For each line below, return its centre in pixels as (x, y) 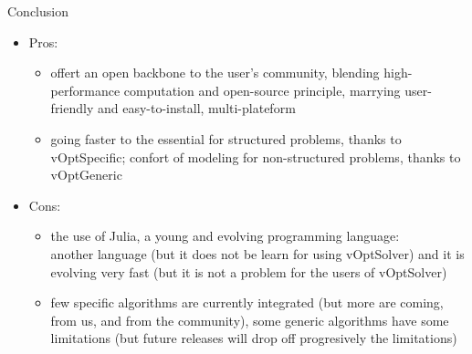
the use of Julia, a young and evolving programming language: (225, 236)
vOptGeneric (86, 175)
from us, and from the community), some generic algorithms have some (250, 320)
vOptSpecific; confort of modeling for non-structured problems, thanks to (256, 156)
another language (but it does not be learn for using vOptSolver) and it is (257, 253)
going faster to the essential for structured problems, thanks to (226, 138)
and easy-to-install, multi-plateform (196, 108)
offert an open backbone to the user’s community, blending (215, 73)
